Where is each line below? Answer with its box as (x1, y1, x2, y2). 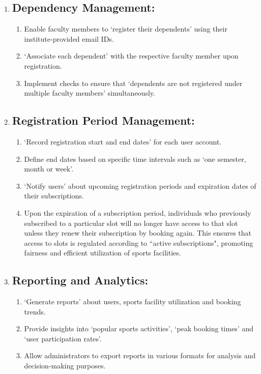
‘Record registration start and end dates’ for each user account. (24, 136, 222, 147)
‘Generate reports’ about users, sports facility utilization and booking (24, 296, 241, 307)
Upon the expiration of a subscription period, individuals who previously (24, 207, 251, 218)
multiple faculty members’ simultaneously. (24, 88, 155, 98)
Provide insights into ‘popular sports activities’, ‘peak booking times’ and (24, 323, 253, 334)
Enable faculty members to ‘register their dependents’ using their (24, 23, 227, 34)
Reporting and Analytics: (12, 272, 149, 288)
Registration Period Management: (12, 112, 195, 128)
